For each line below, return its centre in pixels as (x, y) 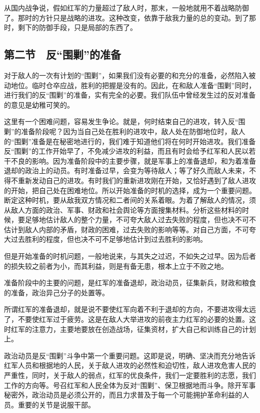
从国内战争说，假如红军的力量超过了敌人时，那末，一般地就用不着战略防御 (126, 8)
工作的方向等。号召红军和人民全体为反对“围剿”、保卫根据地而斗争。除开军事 (130, 385)
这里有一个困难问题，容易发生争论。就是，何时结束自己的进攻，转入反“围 (125, 121)
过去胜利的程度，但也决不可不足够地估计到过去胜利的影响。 (109, 239)
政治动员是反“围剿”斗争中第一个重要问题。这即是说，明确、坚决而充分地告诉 (130, 355)
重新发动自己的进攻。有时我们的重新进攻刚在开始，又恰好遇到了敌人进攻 (137, 180)
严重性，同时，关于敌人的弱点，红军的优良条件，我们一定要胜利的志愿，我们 (130, 375)
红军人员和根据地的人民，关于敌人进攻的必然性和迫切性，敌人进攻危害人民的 (130, 365)
